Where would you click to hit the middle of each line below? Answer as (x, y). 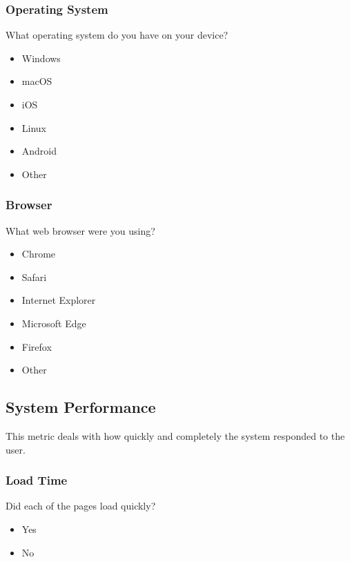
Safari (34, 277)
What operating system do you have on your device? (117, 35)
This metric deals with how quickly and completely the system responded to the (175, 435)
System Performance (81, 407)
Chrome (39, 254)
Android (39, 151)
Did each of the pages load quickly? (81, 506)
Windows (41, 58)
